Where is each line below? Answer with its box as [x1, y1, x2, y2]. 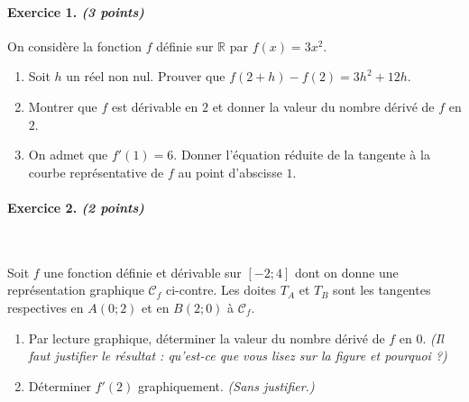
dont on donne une [294, 262, 399, 281]
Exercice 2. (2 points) [7, 197, 144, 216]
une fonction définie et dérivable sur [43, 262, 242, 281]
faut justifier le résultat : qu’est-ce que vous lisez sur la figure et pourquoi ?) [28, 346, 447, 365]
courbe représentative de [28, 162, 164, 181]
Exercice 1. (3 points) [7, 2, 144, 21]
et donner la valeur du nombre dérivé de [212, 96, 435, 115]
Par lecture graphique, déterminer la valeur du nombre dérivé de [28, 328, 385, 347]
